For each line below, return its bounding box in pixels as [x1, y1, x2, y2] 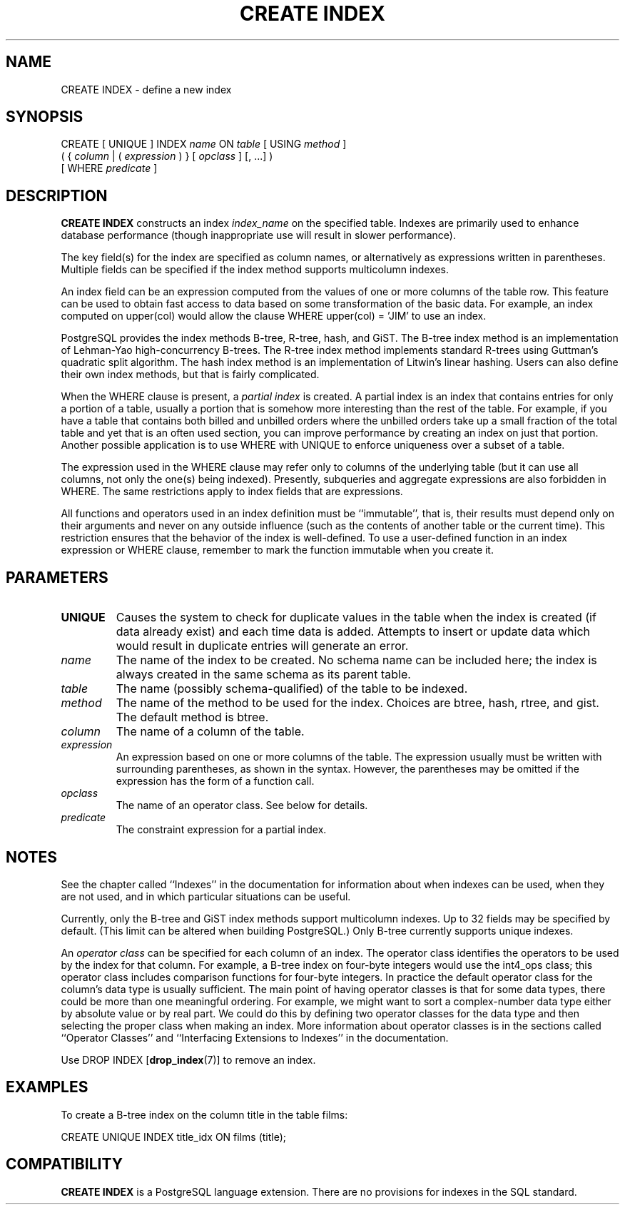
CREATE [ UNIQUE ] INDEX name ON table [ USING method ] [61, 138, 347, 151]
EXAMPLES [6, 1078, 88, 1097]
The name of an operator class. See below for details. [116, 799, 368, 812]
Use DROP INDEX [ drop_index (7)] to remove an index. [61, 1053, 316, 1066]
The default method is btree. [116, 710, 269, 725]
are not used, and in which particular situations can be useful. [61, 890, 351, 903]
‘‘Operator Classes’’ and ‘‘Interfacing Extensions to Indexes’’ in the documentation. [61, 1031, 449, 1044]
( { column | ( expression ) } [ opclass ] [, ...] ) [61, 150, 273, 163]
